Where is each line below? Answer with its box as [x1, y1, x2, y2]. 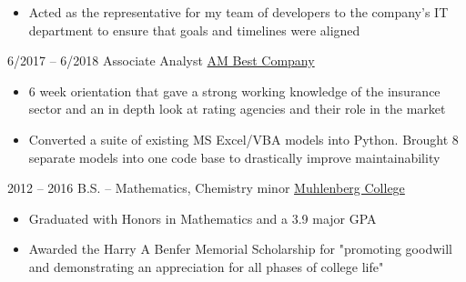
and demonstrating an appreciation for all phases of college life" [28, 257, 384, 276]
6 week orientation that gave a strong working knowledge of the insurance [28, 81, 441, 100]
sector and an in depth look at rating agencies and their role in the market [28, 99, 446, 118]
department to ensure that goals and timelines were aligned [28, 20, 360, 39]
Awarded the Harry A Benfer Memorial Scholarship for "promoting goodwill [28, 239, 452, 258]
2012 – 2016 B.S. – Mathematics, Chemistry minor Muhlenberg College [7, 178, 405, 197]
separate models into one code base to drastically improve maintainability [28, 147, 441, 166]
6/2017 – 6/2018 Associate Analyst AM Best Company [7, 51, 315, 70]
